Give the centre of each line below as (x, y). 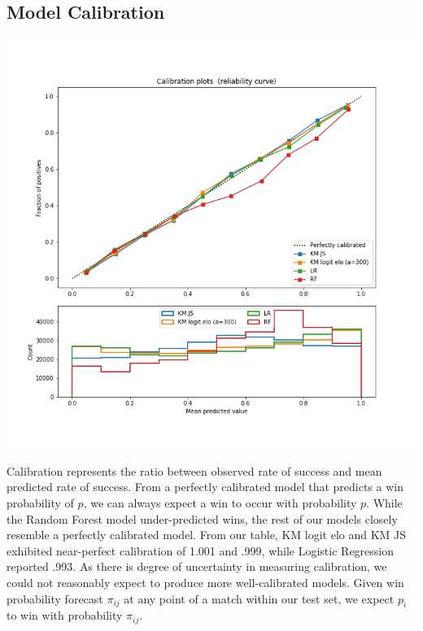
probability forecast (55, 598)
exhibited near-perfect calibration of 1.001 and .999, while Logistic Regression (201, 550)
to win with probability (65, 615)
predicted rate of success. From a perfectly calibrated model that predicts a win (205, 487)
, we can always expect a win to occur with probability (220, 502)
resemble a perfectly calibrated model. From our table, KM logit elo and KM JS (207, 535)
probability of (40, 502)
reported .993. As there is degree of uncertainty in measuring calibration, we (197, 566)
